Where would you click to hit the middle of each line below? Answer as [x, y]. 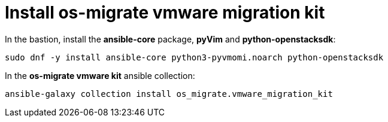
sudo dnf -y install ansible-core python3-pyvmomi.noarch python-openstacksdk [194, 57]
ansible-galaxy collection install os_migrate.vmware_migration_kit [169, 94]
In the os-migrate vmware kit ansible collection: [100, 75]
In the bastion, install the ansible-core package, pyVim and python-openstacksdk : [170, 39]
